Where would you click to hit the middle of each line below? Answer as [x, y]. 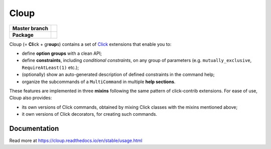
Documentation [34, 128]
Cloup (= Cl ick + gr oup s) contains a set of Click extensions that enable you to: [90, 44]
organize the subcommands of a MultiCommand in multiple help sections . [99, 82]
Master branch [30, 28]
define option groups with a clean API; [62, 53]
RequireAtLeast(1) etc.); [50, 67]
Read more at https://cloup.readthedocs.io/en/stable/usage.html [76, 140]
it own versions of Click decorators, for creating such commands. [90, 114]
